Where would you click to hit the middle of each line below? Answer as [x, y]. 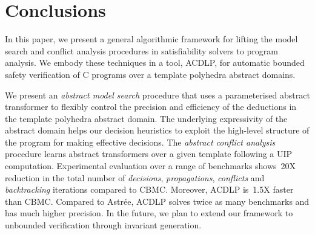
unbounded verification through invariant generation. [103, 225]
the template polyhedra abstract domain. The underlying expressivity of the [146, 118]
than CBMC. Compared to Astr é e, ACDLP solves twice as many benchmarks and [157, 201]
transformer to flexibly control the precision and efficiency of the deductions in [151, 107]
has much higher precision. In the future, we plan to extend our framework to [149, 213]
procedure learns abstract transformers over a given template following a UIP [149, 154]
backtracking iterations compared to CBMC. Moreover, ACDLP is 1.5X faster [149, 189]
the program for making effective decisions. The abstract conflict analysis [140, 142]
